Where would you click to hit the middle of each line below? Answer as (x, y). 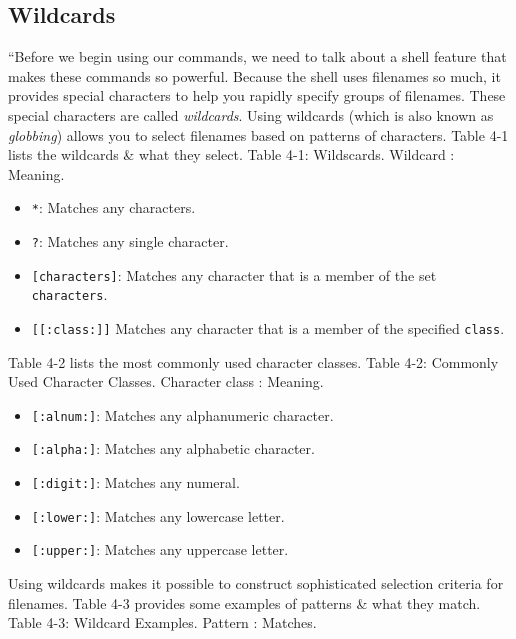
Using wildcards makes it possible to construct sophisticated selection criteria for (256, 583)
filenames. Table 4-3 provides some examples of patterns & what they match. (244, 602)
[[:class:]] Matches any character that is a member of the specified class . (268, 327)
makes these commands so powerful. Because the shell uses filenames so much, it (254, 75)
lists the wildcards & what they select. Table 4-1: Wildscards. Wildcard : (231, 154)
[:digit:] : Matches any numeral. (135, 482)
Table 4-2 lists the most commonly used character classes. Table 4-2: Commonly (253, 361)
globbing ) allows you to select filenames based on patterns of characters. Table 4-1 (258, 134)
